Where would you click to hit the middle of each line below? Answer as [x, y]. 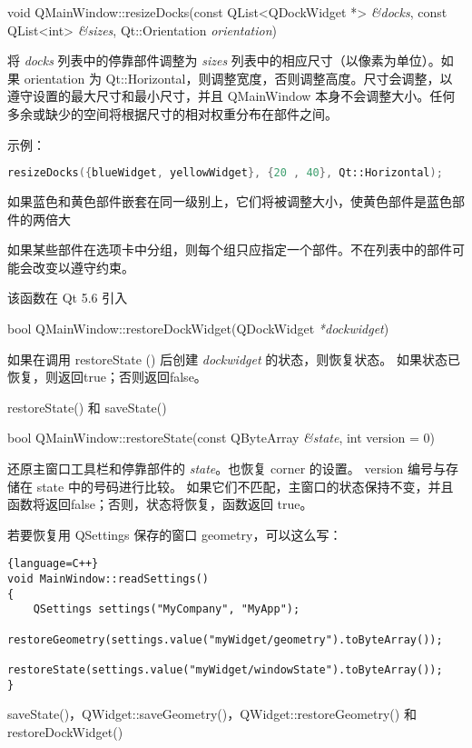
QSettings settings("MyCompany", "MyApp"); [167, 609]
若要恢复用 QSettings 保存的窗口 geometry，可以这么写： [175, 534]
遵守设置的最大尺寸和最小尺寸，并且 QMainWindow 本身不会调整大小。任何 [231, 96]
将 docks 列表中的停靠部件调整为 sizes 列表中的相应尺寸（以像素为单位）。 [224, 60]
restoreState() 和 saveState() [87, 407]
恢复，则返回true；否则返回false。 [107, 377]
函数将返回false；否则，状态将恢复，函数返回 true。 [160, 504]
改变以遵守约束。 [83, 267]
